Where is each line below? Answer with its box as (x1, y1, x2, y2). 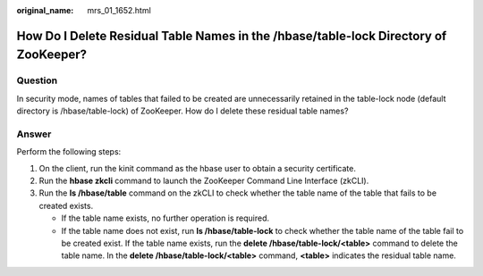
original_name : (16, 5, 74, 15)
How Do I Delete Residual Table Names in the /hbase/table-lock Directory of (16, 28, 447, 44)
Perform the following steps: (16, 146, 122, 157)
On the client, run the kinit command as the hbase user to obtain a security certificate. (38, 163, 357, 173)
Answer (16, 128, 52, 140)
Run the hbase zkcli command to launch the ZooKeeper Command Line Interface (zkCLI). (38, 175, 369, 187)
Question (16, 74, 58, 87)
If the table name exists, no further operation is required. (61, 213, 270, 223)
